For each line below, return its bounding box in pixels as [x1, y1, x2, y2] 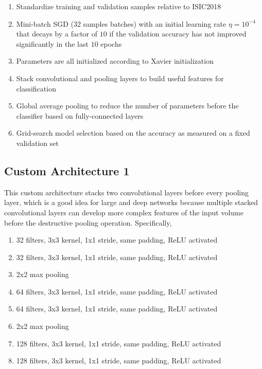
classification [16, 83, 56, 94]
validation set [16, 137, 59, 148]
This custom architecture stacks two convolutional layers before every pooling [4, 187, 249, 197]
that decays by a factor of [16, 28, 98, 39]
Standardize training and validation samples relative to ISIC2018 [16, 1, 221, 11]
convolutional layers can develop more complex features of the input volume [4, 207, 243, 217]
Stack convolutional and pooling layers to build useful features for [16, 72, 224, 83]
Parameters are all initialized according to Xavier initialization [16, 56, 214, 66]
